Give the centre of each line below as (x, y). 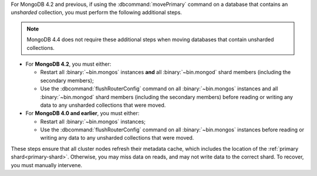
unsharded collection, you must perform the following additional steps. (96, 12)
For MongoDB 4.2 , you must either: (68, 64)
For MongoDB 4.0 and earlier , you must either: (82, 113)
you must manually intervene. (46, 165)
